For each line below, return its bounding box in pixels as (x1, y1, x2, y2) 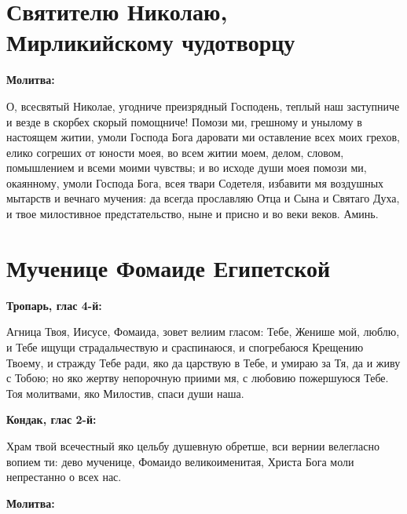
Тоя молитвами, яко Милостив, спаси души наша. (6, 385, 244, 401)
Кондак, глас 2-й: (6, 411, 97, 428)
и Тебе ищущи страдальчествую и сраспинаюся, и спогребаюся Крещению (6, 338, 364, 355)
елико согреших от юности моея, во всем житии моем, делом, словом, (6, 144, 344, 160)
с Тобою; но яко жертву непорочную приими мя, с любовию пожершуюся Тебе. (6, 370, 389, 386)
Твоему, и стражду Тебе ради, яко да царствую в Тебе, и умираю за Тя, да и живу (6, 354, 401, 370)
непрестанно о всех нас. (6, 468, 122, 485)
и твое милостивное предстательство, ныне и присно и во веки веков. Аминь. (6, 206, 379, 222)
